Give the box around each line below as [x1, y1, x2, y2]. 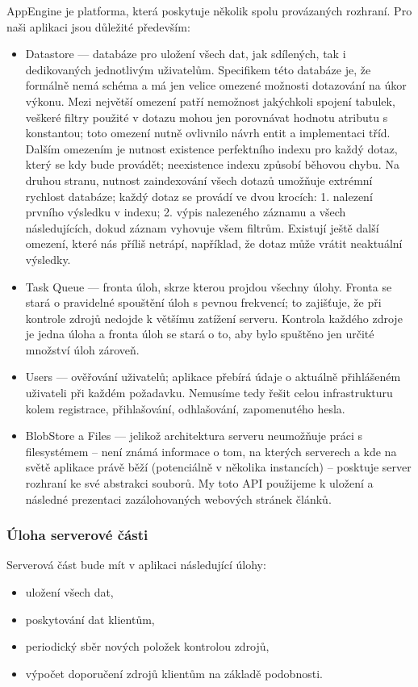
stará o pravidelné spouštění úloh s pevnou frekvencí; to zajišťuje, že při [25, 294, 382, 311]
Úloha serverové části [6, 525, 148, 545]
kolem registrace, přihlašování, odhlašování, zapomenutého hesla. [25, 400, 345, 417]
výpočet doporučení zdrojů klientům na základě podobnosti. [25, 664, 323, 681]
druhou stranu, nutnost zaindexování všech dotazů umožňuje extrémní [25, 171, 373, 188]
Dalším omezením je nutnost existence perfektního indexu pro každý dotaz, [25, 140, 398, 157]
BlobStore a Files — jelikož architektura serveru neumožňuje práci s [25, 427, 363, 444]
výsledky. [25, 250, 71, 267]
